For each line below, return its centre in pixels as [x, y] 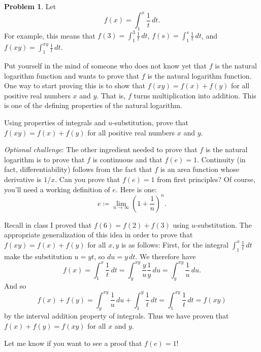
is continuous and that [127, 159]
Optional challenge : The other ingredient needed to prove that [101, 149]
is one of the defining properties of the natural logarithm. [93, 105]
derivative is [23, 179]
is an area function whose [200, 169]
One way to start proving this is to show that [75, 85]
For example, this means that [50, 35]
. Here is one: [136, 189]
